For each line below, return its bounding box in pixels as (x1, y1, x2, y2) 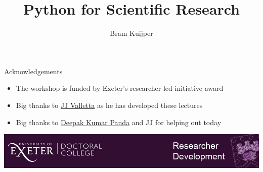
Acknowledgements (4, 66, 63, 76)
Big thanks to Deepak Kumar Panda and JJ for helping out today (16, 117, 222, 127)
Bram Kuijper (110, 28, 153, 38)
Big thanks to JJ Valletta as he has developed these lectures (16, 99, 203, 110)
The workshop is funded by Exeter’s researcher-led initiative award (16, 83, 224, 93)
